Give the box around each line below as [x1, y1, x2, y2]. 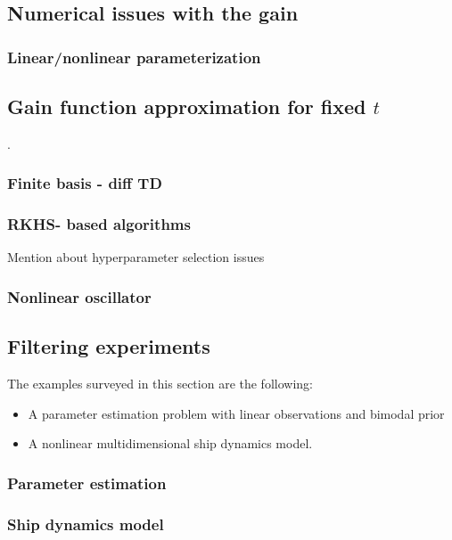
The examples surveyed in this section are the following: [7, 374, 313, 393]
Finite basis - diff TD [7, 172, 162, 194]
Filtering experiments [7, 332, 210, 360]
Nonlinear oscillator [7, 286, 152, 307]
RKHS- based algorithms [7, 213, 191, 235]
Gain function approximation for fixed [7, 93, 366, 120]
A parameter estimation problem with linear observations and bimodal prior [28, 404, 445, 422]
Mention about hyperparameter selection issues [7, 248, 265, 266]
